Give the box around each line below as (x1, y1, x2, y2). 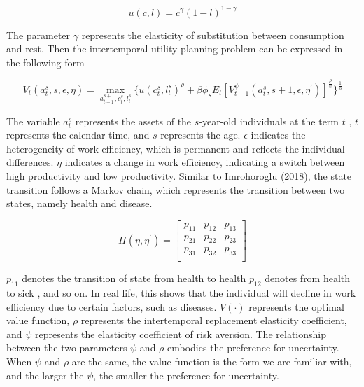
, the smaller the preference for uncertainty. (93, 367, 279, 382)
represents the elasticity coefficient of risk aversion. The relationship (35, 326, 326, 341)
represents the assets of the (75, 113, 192, 128)
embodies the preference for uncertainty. (167, 340, 339, 355)
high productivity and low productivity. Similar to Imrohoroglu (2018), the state (6, 168, 352, 183)
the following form (6, 55, 85, 69)
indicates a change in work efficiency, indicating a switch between (64, 155, 345, 169)
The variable (6, 113, 60, 128)
